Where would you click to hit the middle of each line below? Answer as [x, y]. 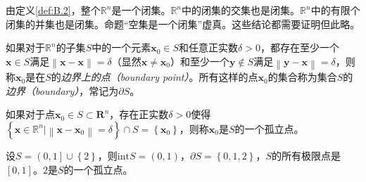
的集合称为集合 [302, 77]
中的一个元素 [121, 47]
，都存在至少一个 [299, 47]
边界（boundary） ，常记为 [62, 90]
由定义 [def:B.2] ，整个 [53, 10]
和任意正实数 [209, 47]
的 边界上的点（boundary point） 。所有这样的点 [154, 77]
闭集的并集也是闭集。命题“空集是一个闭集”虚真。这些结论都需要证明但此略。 [183, 24]
